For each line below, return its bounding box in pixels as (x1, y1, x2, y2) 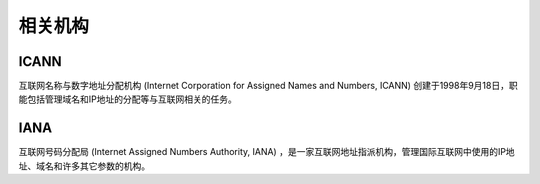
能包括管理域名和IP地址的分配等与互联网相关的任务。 (18, 93, 237, 105)
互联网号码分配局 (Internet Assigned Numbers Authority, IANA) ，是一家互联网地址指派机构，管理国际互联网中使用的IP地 (18, 146, 515, 158)
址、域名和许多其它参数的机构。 (18, 160, 150, 172)
